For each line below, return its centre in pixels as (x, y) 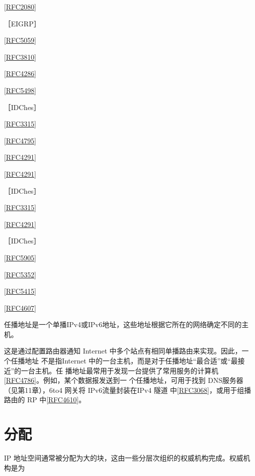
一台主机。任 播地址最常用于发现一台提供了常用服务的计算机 (120, 370)
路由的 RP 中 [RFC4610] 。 (45, 400)
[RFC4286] (20, 73)
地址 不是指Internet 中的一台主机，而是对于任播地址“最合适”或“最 (131, 361)
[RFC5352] (20, 274)
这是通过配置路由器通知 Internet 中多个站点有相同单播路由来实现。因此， (123, 351)
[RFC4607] (20, 307)
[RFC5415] (20, 291)
